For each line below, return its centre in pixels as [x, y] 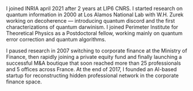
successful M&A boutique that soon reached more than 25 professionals [94, 63]
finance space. [24, 82]
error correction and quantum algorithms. [56, 39]
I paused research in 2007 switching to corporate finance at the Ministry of [97, 51]
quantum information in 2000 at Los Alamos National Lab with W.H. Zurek [95, 15]
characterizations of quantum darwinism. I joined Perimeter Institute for [92, 27]
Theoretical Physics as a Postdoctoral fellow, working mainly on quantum [94, 33]
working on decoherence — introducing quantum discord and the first [91, 21]
